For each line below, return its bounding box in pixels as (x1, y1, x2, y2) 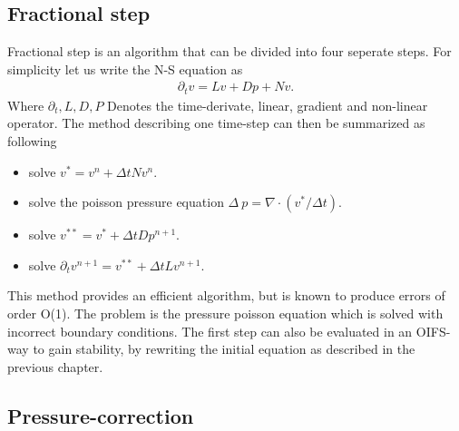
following (7, 132, 57, 151)
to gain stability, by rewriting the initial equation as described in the (33, 339, 415, 358)
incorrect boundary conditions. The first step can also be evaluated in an (7, 321, 413, 340)
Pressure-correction (7, 401, 194, 429)
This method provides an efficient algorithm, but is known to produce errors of (7, 286, 445, 305)
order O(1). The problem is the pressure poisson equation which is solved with (7, 304, 444, 323)
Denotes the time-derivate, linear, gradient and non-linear (107, 95, 428, 114)
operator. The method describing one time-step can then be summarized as (7, 113, 425, 132)
